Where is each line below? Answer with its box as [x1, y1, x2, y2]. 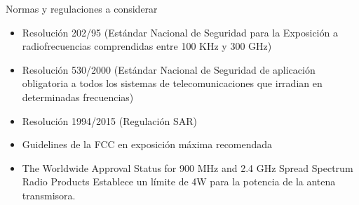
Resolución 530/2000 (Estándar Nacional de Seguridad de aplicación [22, 62, 316, 77]
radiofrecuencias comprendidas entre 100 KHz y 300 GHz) [22, 39, 272, 53]
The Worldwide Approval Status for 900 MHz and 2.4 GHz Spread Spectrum [22, 160, 353, 175]
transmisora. [22, 187, 76, 202]
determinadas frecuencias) [22, 89, 134, 104]
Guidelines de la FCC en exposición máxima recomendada [22, 137, 273, 152]
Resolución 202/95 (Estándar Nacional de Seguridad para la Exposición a [22, 25, 338, 39]
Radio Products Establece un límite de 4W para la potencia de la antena [22, 174, 336, 189]
